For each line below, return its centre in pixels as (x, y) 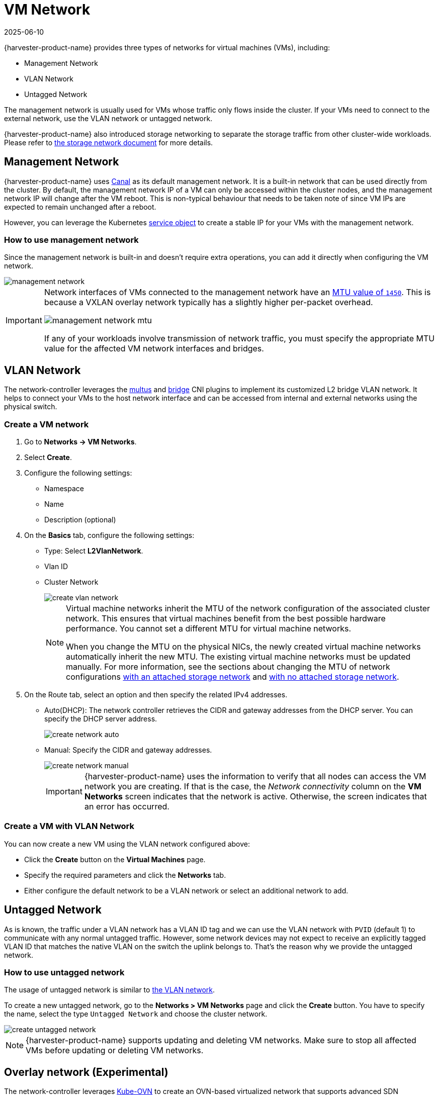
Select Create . (48, 457)
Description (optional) (80, 519)
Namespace (64, 488)
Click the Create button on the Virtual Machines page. (115, 859)
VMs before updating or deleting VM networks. (115, 1051)
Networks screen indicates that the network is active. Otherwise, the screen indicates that (255, 796)
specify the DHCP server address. (101, 718)
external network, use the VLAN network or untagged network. (108, 118)
